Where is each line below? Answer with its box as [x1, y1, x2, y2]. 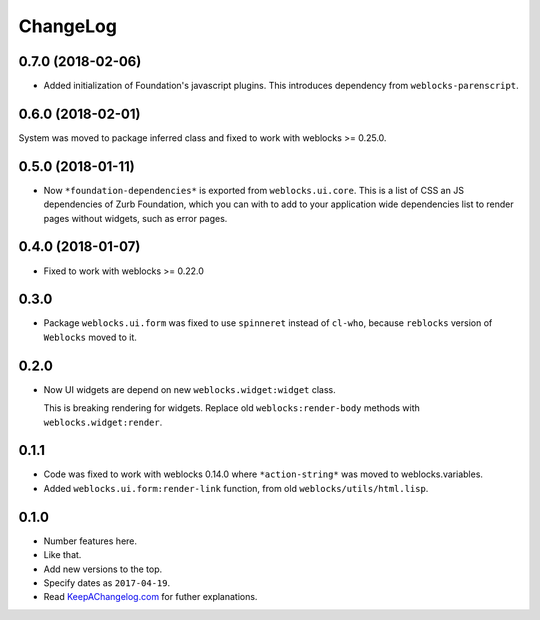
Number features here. [43, 535, 138, 547]
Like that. [43, 549, 82, 561]
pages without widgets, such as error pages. [43, 212, 228, 224]
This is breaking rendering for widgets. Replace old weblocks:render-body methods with [43, 402, 420, 414]
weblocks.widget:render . [43, 416, 163, 428]
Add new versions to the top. [43, 563, 163, 575]
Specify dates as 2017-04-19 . [43, 576, 170, 589]
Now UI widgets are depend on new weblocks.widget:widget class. [43, 383, 337, 395]
